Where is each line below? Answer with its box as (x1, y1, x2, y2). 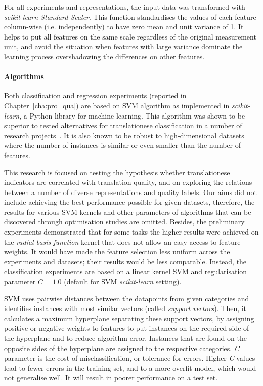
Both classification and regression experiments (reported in (4, 90, 187, 101)
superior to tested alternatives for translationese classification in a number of (4, 120, 242, 131)
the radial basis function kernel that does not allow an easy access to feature (4, 236, 241, 247)
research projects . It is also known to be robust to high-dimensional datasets (4, 130, 244, 140)
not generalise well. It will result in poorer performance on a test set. (4, 372, 218, 383)
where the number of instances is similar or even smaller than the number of (4, 140, 241, 150)
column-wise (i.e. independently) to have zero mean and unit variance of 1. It (4, 21, 244, 32)
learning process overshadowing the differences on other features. (4, 51, 205, 61)
